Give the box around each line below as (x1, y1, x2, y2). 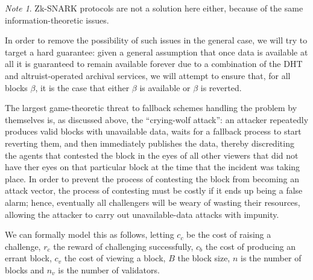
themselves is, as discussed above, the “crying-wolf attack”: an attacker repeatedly (5, 113, 309, 126)
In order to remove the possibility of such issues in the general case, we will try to (5, 34, 308, 46)
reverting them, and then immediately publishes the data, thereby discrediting (5, 136, 294, 149)
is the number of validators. (58, 263, 160, 276)
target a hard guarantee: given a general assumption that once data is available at (5, 45, 308, 58)
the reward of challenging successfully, (53, 240, 194, 252)
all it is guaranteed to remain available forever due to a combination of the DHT (5, 57, 303, 70)
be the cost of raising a (186, 228, 271, 241)
